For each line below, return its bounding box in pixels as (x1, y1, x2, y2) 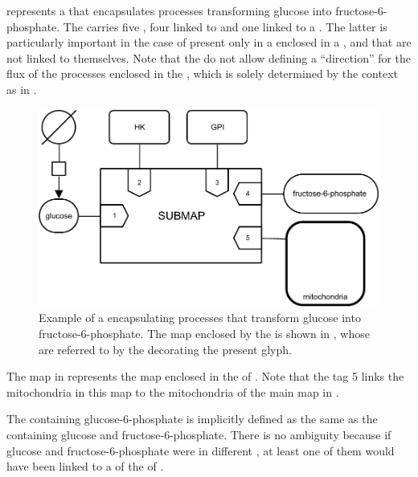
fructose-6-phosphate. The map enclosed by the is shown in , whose (39, 325, 370, 341)
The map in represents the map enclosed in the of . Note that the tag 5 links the (6, 368, 404, 385)
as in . (6, 80, 37, 97)
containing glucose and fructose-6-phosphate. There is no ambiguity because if (6, 426, 391, 442)
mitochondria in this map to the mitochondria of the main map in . (6, 383, 339, 400)
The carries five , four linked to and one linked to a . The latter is (63, 18, 387, 35)
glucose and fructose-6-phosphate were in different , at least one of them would (6, 442, 395, 459)
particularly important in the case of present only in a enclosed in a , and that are (6, 34, 412, 51)
